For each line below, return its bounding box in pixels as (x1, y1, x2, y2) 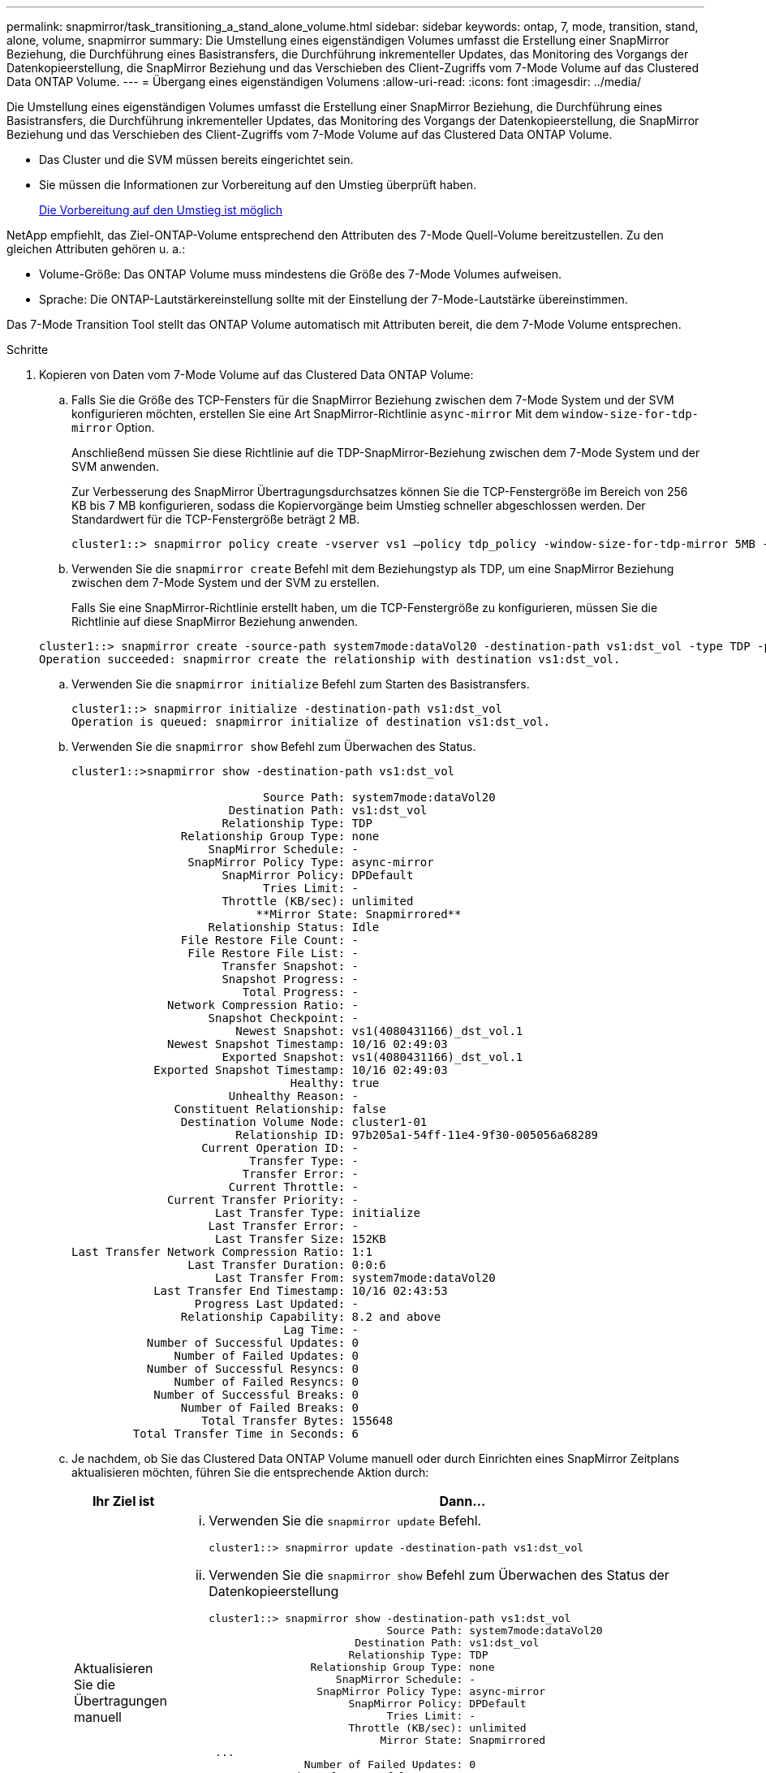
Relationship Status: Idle (208, 921, 380, 934)
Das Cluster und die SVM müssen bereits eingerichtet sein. (39, 153, 354, 166)
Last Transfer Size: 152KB (215, 1232, 386, 1245)
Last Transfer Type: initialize (215, 1206, 420, 1219)
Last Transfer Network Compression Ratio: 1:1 (71, 1245, 372, 1258)
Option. (115, 421, 155, 434)
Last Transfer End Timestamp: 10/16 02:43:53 (153, 1284, 448, 1297)
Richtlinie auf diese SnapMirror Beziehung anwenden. (71, 615, 359, 628)
